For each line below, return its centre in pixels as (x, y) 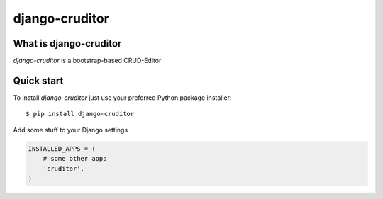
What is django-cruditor (67, 44)
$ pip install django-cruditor (80, 114)
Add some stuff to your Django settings (71, 130)
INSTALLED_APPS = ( (62, 148)
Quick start (38, 80)
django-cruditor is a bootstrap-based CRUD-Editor (87, 61)
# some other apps (75, 159)
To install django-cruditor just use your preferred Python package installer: (122, 97)
